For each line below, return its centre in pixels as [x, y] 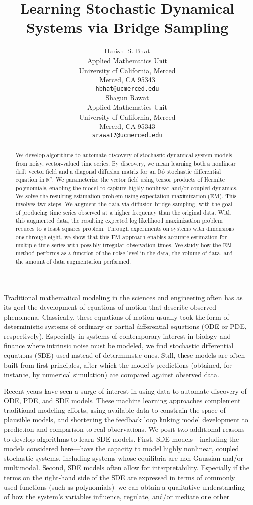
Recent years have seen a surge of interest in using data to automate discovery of [125, 391]
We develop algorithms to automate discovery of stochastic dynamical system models [124, 155]
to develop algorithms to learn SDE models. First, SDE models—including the [122, 439]
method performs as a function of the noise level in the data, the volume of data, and [124, 253]
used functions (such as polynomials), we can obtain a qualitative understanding [125, 487]
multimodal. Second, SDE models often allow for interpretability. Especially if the [127, 467]
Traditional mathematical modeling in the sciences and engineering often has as [123, 297]
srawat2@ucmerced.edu [127, 135]
